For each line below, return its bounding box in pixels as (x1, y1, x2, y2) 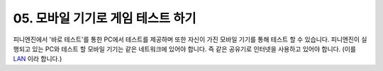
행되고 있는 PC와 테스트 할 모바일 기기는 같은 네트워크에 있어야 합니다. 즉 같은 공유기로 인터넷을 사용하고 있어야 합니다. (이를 (13, 44, 356, 53)
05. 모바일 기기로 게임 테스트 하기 (13, 11, 196, 26)
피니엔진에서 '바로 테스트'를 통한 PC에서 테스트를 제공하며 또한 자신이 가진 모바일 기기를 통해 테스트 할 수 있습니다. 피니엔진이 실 (13, 35, 367, 44)
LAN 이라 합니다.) (13, 55, 62, 63)
